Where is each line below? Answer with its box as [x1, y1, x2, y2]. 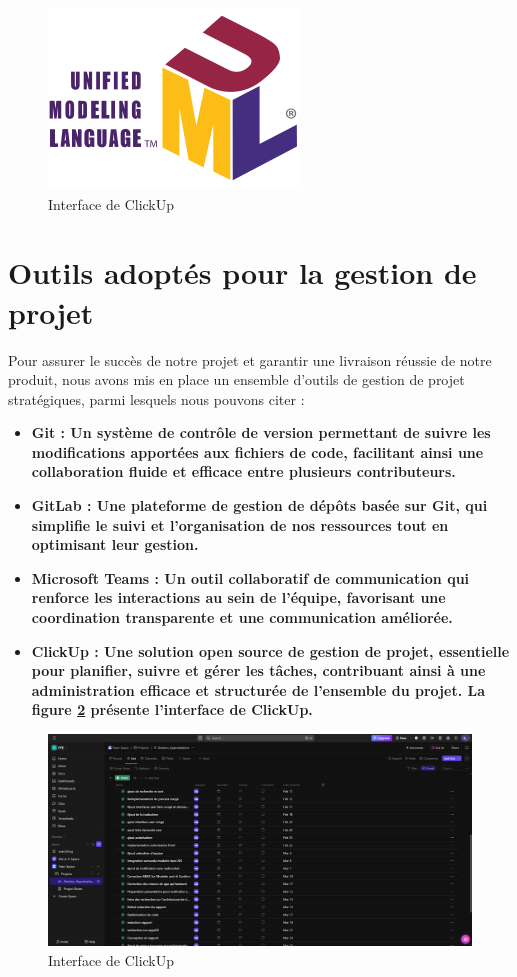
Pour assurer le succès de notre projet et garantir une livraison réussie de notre [8, 349, 492, 370]
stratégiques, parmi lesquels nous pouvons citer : [8, 388, 305, 409]
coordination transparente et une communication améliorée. [31, 607, 453, 628]
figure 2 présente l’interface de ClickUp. [31, 699, 313, 720]
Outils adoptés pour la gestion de [8, 252, 477, 293]
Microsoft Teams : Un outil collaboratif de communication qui [31, 567, 470, 588]
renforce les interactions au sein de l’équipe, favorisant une [31, 587, 446, 608]
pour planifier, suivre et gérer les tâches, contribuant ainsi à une [31, 660, 486, 681]
